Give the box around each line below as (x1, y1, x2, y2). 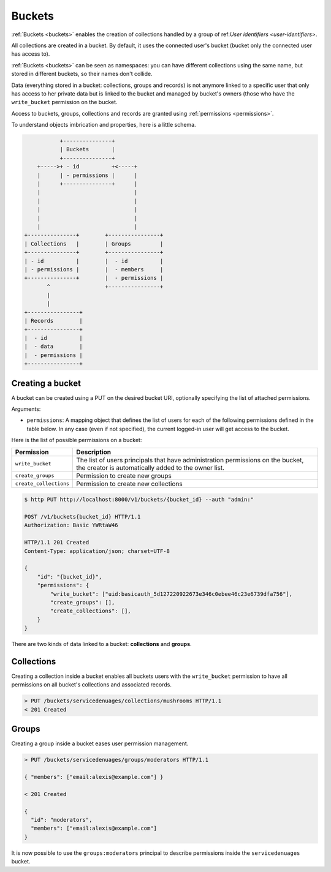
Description (76, 448, 112, 456)
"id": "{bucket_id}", (37, 573, 102, 580)
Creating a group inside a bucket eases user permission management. (11, 740, 189, 747)
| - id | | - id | (24, 257, 164, 265)
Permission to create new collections (76, 479, 183, 488)
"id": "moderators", (31, 816, 93, 823)
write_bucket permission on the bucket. (11, 99, 118, 106)
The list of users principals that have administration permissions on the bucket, (76, 456, 304, 464)
